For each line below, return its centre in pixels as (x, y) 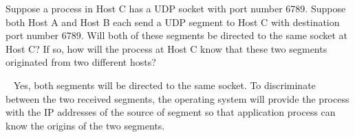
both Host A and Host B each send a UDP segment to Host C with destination (173, 22)
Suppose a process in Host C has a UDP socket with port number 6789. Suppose (176, 8)
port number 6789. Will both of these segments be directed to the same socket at (177, 35)
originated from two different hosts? (81, 62)
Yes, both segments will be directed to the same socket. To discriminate (164, 85)
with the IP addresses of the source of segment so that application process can (171, 112)
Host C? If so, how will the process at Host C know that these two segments (166, 48)
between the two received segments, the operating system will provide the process (177, 98)
